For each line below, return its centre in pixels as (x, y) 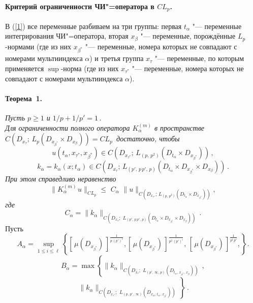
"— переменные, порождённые (188, 36)
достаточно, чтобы (148, 139)
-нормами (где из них (38, 46)
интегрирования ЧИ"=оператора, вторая (67, 36)
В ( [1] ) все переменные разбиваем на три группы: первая (93, 26)
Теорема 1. (24, 98)
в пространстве (179, 127)
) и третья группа (117, 58)
